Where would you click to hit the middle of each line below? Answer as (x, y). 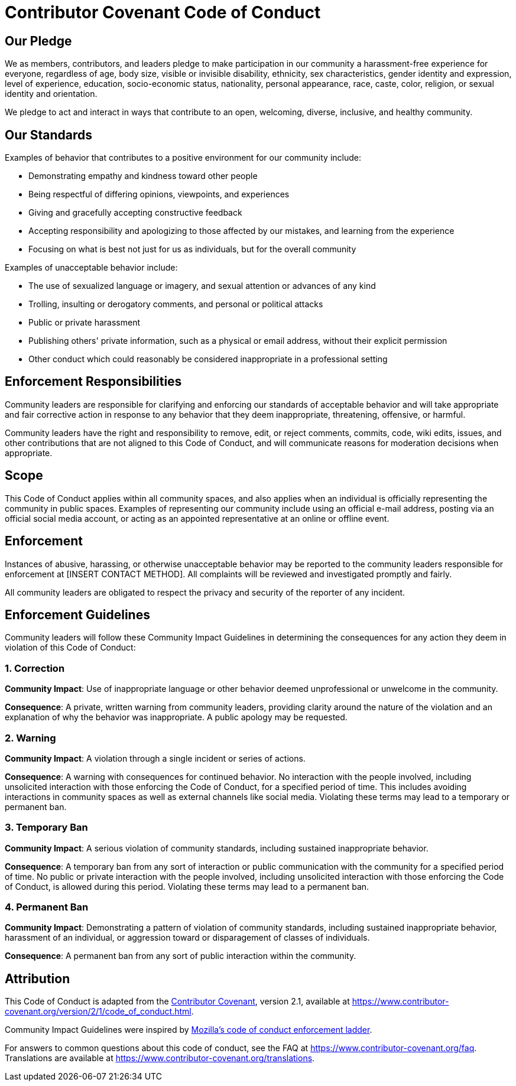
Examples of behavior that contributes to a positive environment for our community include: (183, 158)
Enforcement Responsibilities (93, 382)
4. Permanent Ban (47, 907)
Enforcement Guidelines (77, 614)
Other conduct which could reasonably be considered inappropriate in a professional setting (208, 359)
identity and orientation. (51, 94)
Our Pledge (38, 41)
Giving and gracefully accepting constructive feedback (135, 213)
